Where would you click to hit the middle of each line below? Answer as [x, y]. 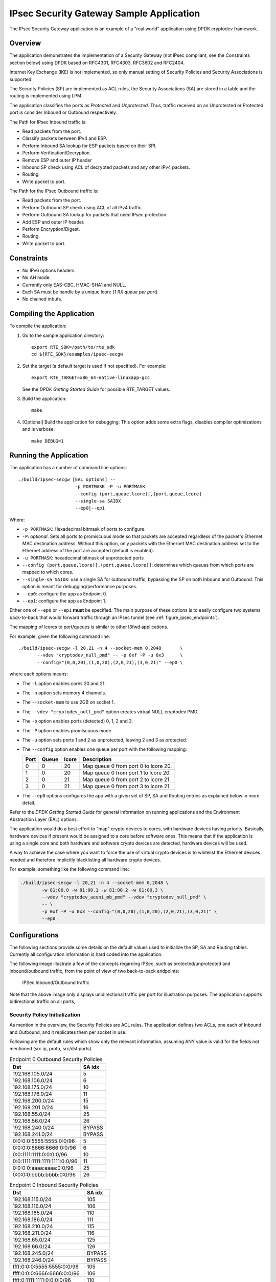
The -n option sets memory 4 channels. [64, 693]
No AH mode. [37, 277]
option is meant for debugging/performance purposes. [80, 587]
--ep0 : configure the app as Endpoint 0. [65, 594]
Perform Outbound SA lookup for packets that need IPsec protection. [95, 215]
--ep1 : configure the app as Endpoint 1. [64, 601]
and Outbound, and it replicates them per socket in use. [68, 1032]
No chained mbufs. [42, 299]
